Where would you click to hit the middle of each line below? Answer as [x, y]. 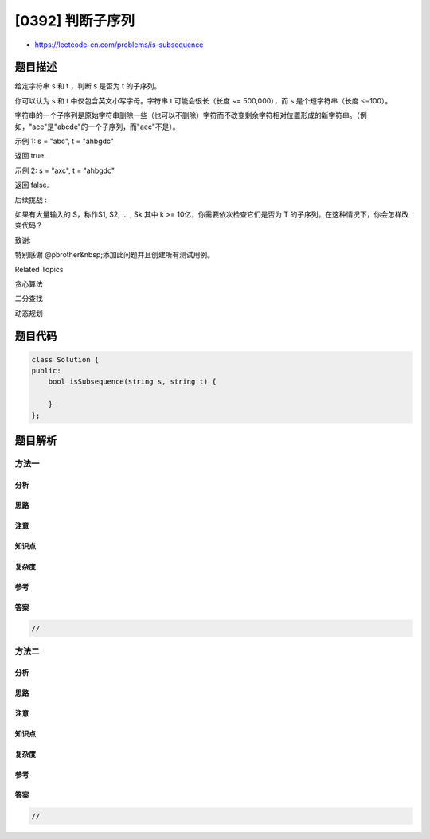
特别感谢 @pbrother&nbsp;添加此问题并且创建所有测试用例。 [115, 255]
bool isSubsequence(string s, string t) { [132, 382]
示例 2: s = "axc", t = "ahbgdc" [65, 170]
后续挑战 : [31, 200]
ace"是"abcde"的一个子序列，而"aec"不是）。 [106, 127]
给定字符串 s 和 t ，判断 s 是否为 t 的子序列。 [88, 86]
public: [46, 371]
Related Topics [39, 269]
